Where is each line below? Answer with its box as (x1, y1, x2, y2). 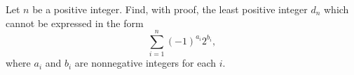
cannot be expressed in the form (6, 15, 144, 30)
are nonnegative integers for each (74, 56, 217, 70)
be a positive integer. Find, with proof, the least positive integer (32, 2, 308, 16)
